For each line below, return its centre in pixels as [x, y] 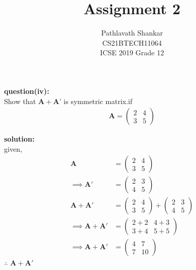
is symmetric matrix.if [98, 101]
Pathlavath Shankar [132, 33]
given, [13, 148]
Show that [20, 101]
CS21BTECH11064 [132, 42]
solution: [20, 139]
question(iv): [27, 91]
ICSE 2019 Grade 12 [132, 53]
